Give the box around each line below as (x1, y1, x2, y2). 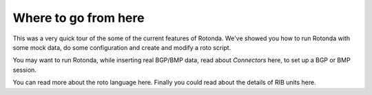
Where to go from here (12, 10, 145, 25)
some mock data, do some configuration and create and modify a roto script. (12, 43, 231, 51)
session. (12, 66, 37, 74)
